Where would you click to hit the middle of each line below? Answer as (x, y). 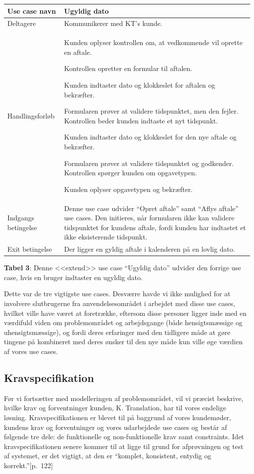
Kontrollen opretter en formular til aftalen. (128, 68)
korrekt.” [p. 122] (29, 465)
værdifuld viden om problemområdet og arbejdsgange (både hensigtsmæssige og (123, 322)
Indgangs (21, 218)
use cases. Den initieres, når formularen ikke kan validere (149, 218)
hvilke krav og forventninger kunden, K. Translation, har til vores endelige (115, 408)
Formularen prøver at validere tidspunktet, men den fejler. (151, 111)
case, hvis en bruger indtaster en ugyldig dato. (73, 277)
